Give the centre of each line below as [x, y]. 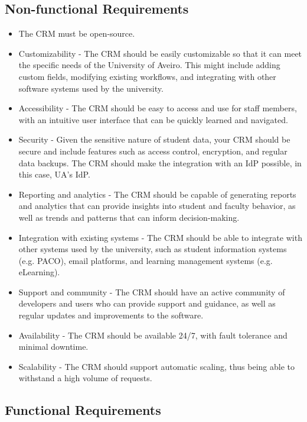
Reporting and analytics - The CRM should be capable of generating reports [157, 194]
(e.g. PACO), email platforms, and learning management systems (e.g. [146, 260]
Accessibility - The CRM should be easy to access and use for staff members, [158, 108]
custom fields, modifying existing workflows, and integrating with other [147, 76]
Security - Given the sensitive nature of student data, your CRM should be [154, 139]
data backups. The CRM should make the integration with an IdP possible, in [160, 162]
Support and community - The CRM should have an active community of [152, 291]
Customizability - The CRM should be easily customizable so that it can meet [160, 53]
